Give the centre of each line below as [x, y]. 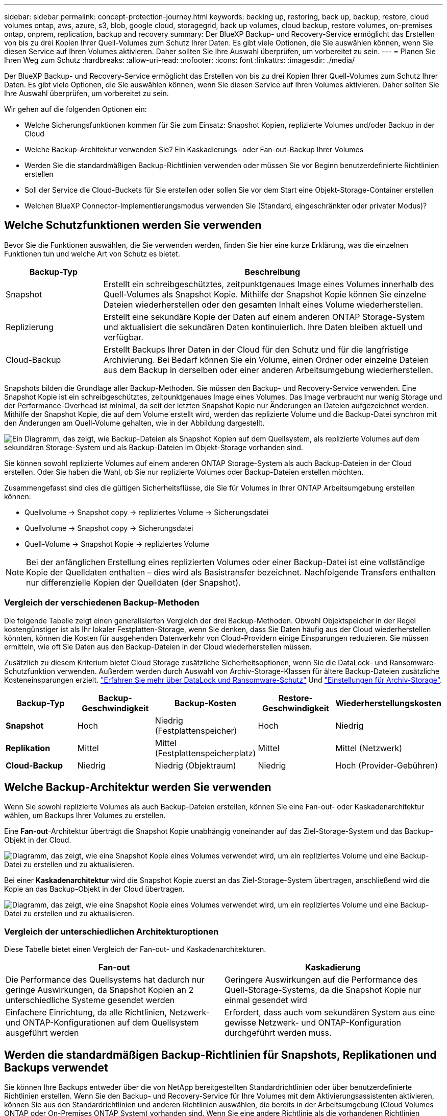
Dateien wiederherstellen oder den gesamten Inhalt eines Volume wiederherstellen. [263, 304]
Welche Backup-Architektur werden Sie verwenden [138, 787]
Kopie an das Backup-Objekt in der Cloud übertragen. [94, 889]
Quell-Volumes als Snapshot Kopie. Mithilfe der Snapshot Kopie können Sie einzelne [265, 294]
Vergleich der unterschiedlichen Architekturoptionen [111, 931]
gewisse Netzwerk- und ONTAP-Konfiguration [313, 1023]
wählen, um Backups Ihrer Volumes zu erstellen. [85, 816]
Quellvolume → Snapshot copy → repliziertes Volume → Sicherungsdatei [147, 512]
